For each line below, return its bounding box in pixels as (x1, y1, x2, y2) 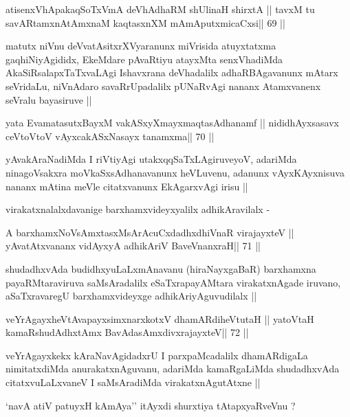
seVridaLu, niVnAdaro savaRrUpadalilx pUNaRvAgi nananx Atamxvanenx (6, 78, 321, 93)
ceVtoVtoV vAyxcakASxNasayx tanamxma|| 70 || (6, 128, 215, 143)
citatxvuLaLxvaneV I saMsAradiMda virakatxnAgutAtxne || (6, 375, 261, 390)
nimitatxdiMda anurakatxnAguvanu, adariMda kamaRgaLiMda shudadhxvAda (6, 361, 340, 376)
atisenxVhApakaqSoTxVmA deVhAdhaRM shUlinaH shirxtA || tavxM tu (6, 2, 315, 16)
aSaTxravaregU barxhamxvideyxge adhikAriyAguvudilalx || (6, 289, 257, 303)
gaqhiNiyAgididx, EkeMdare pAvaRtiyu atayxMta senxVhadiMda (6, 52, 283, 66)
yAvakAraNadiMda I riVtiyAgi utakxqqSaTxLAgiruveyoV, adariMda (6, 152, 297, 166)
